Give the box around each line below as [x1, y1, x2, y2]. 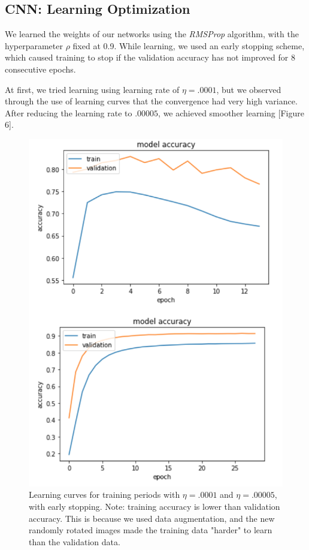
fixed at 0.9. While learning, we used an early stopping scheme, [72, 39, 305, 52]
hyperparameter [5, 39, 63, 52]
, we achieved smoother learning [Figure [158, 106, 304, 119]
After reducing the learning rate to [5, 106, 132, 119]
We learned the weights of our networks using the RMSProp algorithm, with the [5, 28, 299, 40]
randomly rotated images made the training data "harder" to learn [29, 524, 272, 536]
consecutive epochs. [5, 62, 76, 75]
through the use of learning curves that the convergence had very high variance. [5, 95, 298, 107]
